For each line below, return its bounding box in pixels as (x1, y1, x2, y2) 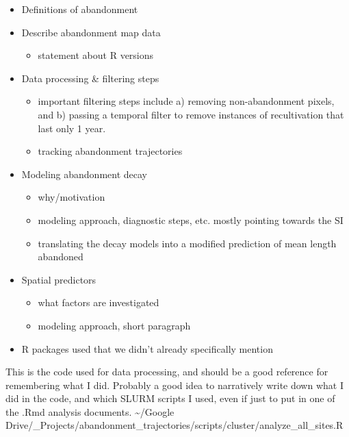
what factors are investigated (38, 295, 159, 310)
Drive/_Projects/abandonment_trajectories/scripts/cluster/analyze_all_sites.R (5, 418, 344, 432)
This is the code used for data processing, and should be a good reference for (5, 364, 328, 379)
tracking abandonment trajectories (38, 144, 183, 158)
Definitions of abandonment (21, 2, 138, 16)
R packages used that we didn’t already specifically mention (21, 341, 273, 355)
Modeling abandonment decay (21, 166, 147, 181)
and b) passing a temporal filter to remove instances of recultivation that (38, 107, 344, 121)
